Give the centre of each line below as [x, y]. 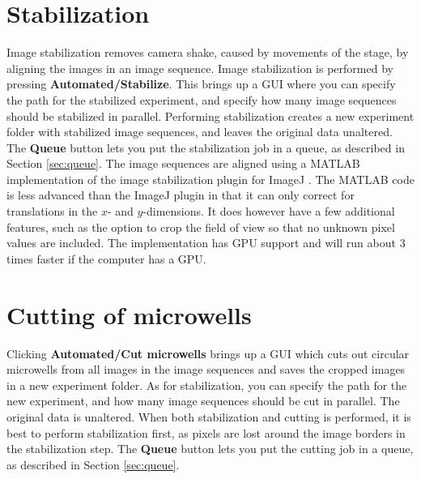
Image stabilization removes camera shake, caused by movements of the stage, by [208, 52]
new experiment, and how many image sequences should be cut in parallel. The [203, 401]
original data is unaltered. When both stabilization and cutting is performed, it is [209, 416]
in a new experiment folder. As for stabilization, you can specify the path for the [207, 385]
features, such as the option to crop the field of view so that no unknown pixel [201, 227]
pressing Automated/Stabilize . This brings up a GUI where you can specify [201, 84]
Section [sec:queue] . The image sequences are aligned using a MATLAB [183, 163]
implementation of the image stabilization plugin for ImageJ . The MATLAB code [210, 179]
